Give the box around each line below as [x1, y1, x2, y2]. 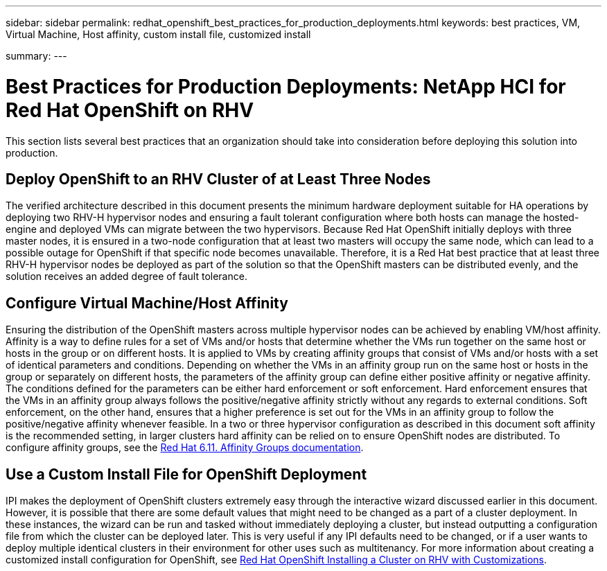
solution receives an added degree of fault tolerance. [6, 270, 247, 283]
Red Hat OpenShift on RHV [6, 98, 254, 122]
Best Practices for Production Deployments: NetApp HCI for [6, 74, 566, 98]
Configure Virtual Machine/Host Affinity [6, 294, 288, 312]
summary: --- [6, 50, 67, 62]
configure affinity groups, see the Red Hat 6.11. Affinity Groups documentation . [6, 441, 364, 454]
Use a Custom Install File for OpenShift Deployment [6, 465, 367, 483]
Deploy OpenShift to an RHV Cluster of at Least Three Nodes [6, 170, 431, 188]
